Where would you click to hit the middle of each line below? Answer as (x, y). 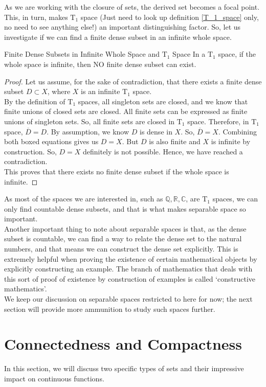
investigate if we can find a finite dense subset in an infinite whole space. (118, 37)
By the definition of (35, 101)
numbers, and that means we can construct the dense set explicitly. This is (121, 249)
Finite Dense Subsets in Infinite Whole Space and (82, 54)
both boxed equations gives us (51, 141)
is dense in (156, 131)
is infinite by (231, 141)
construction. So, (30, 151)
